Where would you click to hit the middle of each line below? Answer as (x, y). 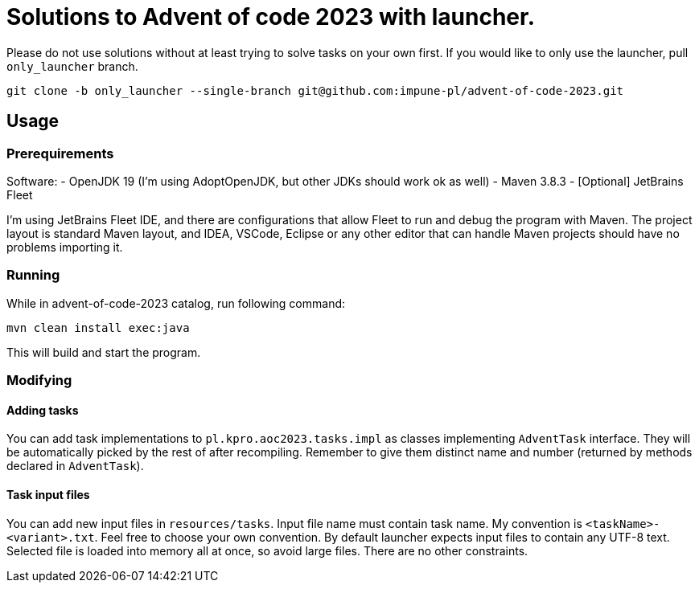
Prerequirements (60, 153)
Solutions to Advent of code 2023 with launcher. (271, 17)
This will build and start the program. (104, 352)
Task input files (48, 494)
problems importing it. (65, 247)
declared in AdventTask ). (75, 466)
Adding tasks (43, 410)
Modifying (39, 380)
